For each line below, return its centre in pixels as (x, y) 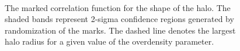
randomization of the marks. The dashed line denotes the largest (120, 30)
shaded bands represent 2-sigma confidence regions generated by (119, 19)
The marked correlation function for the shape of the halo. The (118, 7)
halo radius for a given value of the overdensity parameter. (109, 41)
